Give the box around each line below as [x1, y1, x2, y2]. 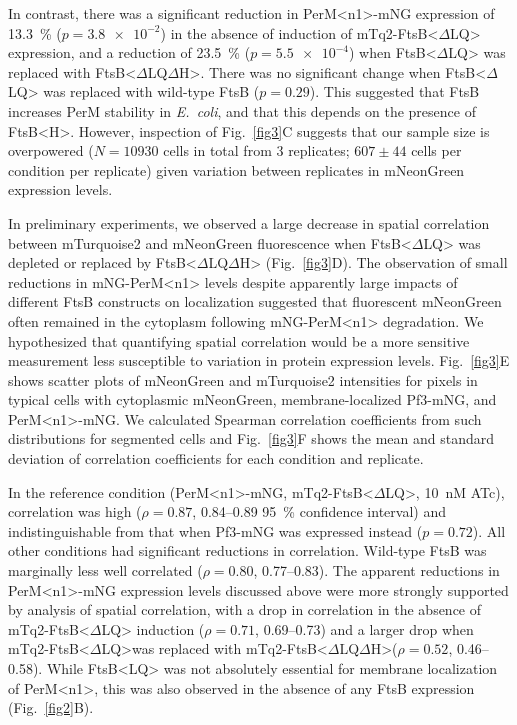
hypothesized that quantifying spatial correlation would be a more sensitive [8, 330, 470, 351]
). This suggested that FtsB [309, 81, 480, 102]
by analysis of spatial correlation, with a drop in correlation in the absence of [8, 599, 482, 620]
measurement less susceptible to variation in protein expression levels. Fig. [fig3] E [8, 350, 510, 371]
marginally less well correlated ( [8, 560, 203, 581]
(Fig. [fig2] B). [8, 697, 94, 718]
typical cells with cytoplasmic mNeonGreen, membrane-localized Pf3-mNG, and [8, 389, 497, 410]
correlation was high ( [8, 501, 142, 522]
